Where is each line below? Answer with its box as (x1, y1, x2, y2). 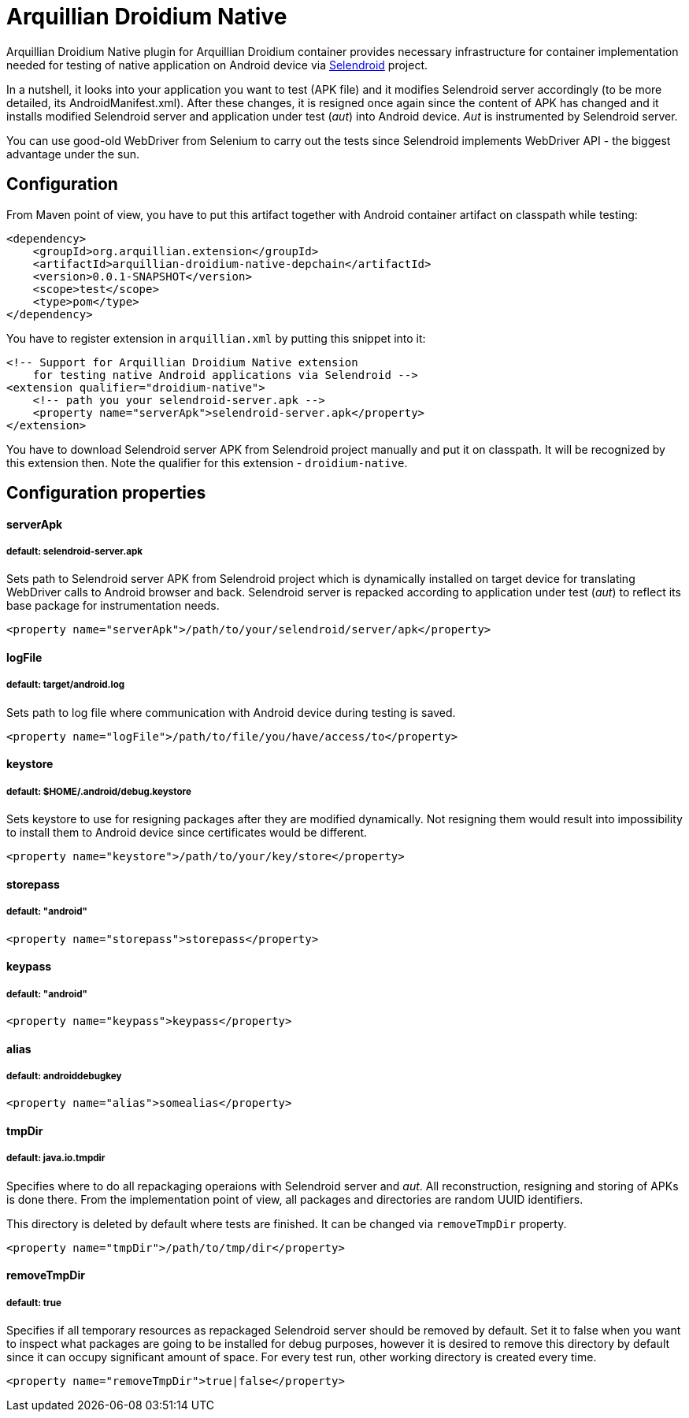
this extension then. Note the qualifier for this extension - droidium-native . (6, 455, 408, 470)
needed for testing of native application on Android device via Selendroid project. (6, 58, 428, 72)
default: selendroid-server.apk (6, 546, 143, 558)
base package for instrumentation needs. (6, 599, 220, 613)
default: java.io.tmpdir (6, 1153, 106, 1164)
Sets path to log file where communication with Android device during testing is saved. (6, 705, 456, 719)
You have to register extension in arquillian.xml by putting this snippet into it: (6, 331, 426, 345)
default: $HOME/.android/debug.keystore (6, 785, 191, 797)
